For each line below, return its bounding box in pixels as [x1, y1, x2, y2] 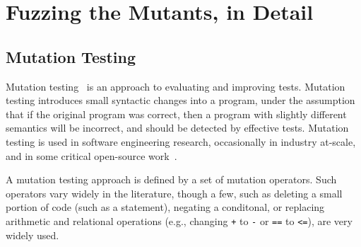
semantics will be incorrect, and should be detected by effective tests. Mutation [6, 120, 349, 135]
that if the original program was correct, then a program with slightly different [6, 106, 347, 121]
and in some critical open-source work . [6, 148, 177, 163]
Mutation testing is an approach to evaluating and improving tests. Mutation [6, 79, 345, 93]
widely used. [6, 227, 59, 242]
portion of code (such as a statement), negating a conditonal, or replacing [6, 200, 325, 214]
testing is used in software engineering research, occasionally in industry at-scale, [6, 134, 356, 149]
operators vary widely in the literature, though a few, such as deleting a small [6, 185, 343, 200]
